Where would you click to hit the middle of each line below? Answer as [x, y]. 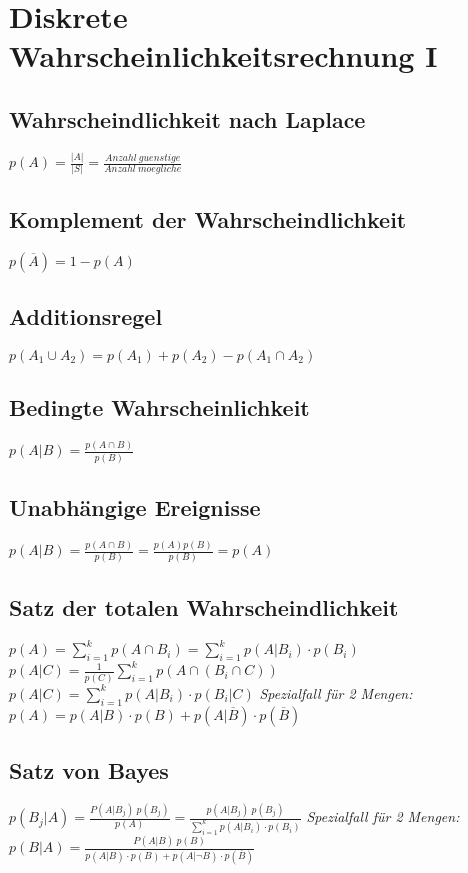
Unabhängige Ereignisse [135, 507]
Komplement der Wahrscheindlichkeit [208, 218]
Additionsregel [86, 315]
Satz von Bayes [89, 769]
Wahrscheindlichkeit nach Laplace [187, 118]
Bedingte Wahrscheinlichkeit [159, 407]
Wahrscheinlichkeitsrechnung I [223, 55]
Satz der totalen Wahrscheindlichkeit [204, 606]
